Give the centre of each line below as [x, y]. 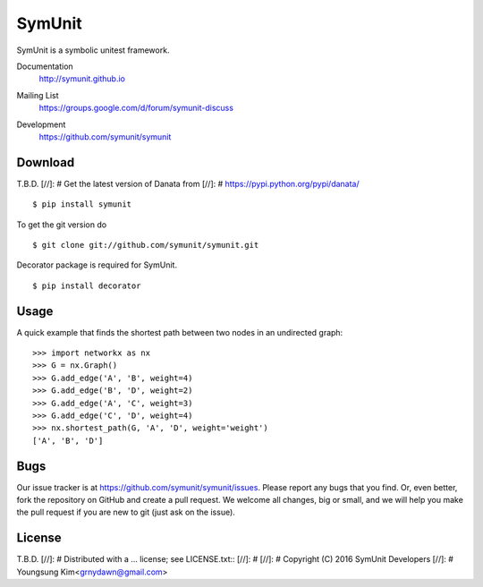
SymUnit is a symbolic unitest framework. [93, 50]
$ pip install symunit [82, 204]
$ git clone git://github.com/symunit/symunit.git [146, 245]
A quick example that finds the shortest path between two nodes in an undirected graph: [180, 332]
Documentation [45, 66]
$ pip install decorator [87, 285]
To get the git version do [62, 225]
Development [41, 124]
